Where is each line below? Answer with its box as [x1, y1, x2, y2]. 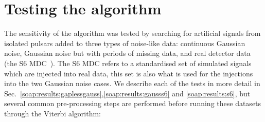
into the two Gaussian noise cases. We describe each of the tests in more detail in [4, 78, 260, 89]
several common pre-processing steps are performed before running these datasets [4, 98, 261, 109]
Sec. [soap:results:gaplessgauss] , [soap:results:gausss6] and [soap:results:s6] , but [4, 88, 251, 98]
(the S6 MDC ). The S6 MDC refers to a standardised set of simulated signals [4, 57, 252, 68]
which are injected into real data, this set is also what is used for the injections [4, 68, 253, 78]
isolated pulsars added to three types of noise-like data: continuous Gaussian [4, 37, 245, 48]
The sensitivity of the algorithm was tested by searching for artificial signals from [4, 28, 261, 38]
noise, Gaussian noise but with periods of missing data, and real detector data [4, 48, 251, 58]
